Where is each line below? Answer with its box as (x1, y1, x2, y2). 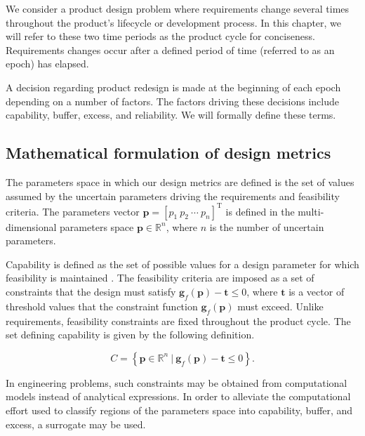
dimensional (6, 219, 57, 234)
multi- (298, 204, 324, 218)
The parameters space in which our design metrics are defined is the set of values (6, 174, 354, 189)
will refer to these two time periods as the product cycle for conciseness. (6, 29, 315, 44)
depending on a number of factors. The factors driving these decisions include (6, 93, 340, 108)
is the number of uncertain (209, 219, 324, 234)
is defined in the (225, 204, 295, 218)
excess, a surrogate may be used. (6, 416, 146, 431)
